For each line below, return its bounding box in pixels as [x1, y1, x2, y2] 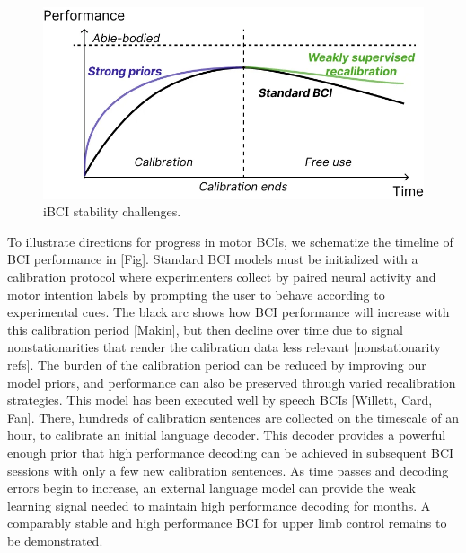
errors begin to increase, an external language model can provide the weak [7, 478, 416, 497]
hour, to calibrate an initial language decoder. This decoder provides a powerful [7, 426, 446, 444]
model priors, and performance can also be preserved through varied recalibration [7, 373, 456, 391]
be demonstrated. [7, 531, 103, 549]
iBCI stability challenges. [43, 202, 181, 221]
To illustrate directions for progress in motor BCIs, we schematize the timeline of [7, 232, 453, 250]
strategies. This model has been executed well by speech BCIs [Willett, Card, [7, 391, 433, 409]
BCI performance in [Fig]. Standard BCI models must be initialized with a [7, 250, 418, 268]
